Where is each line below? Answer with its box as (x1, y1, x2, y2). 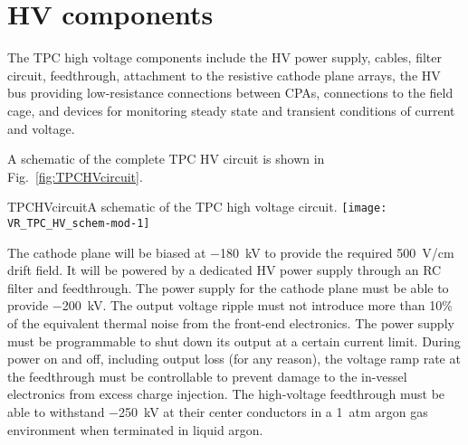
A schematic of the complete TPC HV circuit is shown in (7, 149, 325, 168)
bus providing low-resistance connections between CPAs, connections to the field (7, 83, 454, 102)
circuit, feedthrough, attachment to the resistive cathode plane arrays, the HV (7, 65, 441, 84)
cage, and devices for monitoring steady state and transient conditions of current (7, 100, 455, 119)
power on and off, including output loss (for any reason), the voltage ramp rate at (7, 349, 461, 368)
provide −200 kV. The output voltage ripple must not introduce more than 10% (7, 296, 453, 315)
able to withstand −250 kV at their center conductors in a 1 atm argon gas (7, 402, 428, 421)
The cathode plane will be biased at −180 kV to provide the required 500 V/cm (7, 242, 454, 261)
